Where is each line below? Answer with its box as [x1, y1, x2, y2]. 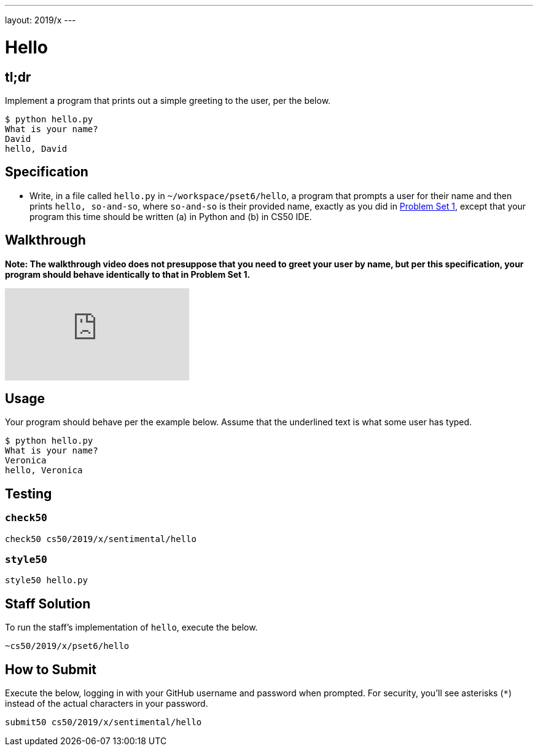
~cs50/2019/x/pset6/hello [5, 641, 130, 651]
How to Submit [5, 661, 97, 677]
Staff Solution [5, 596, 91, 611]
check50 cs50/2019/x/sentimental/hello [5, 533, 197, 544]
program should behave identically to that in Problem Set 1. [5, 269, 251, 280]
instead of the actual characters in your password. [5, 698, 208, 709]
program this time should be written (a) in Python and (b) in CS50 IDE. [29, 211, 312, 222]
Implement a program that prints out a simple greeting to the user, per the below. [5, 95, 331, 106]
